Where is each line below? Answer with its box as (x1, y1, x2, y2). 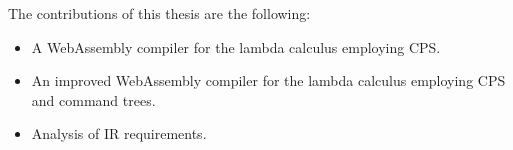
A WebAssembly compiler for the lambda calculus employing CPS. (31, 36, 441, 57)
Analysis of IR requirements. (31, 123, 207, 144)
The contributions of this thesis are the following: (8, 3, 311, 23)
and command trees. (31, 89, 156, 110)
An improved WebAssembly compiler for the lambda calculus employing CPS (31, 70, 506, 91)
